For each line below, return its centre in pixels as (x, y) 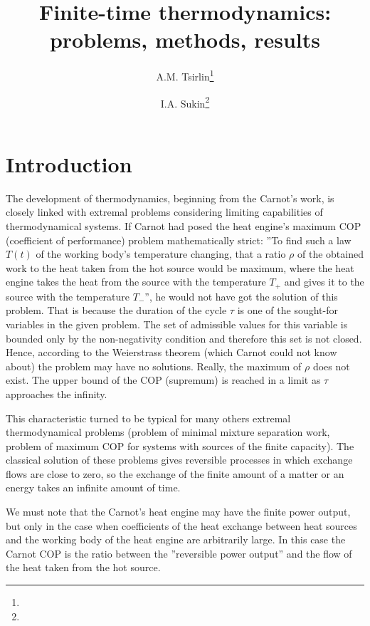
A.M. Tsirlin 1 (185, 75)
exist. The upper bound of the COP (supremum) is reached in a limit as (163, 380)
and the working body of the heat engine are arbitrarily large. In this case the (176, 539)
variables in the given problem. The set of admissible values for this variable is (177, 324)
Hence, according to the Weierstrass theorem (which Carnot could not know (171, 352)
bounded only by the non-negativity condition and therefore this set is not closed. (184, 338)
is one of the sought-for (287, 310)
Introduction (69, 163)
